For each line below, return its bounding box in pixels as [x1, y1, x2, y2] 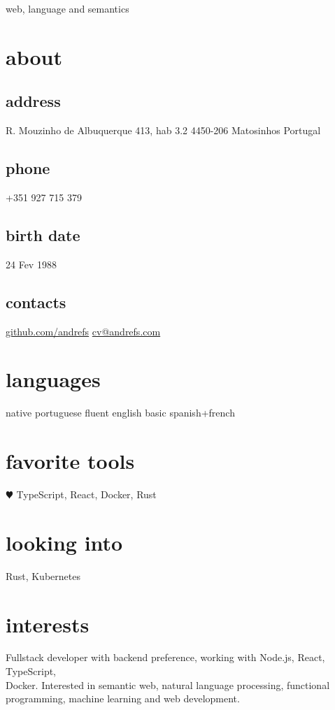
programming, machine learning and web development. [6, 691, 240, 706]
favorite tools [6, 447, 135, 475]
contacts [6, 291, 66, 312]
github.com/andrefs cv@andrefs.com [6, 324, 161, 338]
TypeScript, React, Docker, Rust [16, 487, 157, 501]
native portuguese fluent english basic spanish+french [6, 405, 235, 420]
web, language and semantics [6, 1, 129, 15]
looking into [6, 528, 123, 556]
